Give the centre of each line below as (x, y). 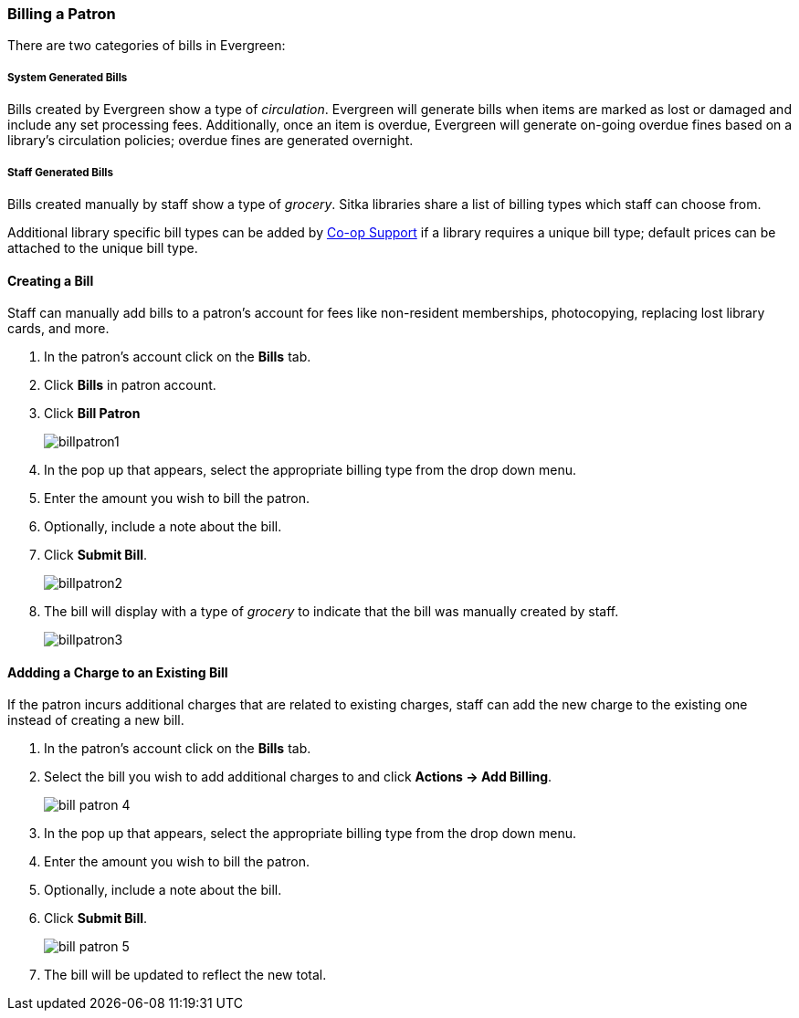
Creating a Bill (51, 280)
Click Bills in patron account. (130, 385)
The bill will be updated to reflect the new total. (185, 975)
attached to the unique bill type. (103, 247)
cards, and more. (58, 329)
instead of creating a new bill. (96, 720)
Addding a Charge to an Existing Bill (118, 672)
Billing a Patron (62, 14)
